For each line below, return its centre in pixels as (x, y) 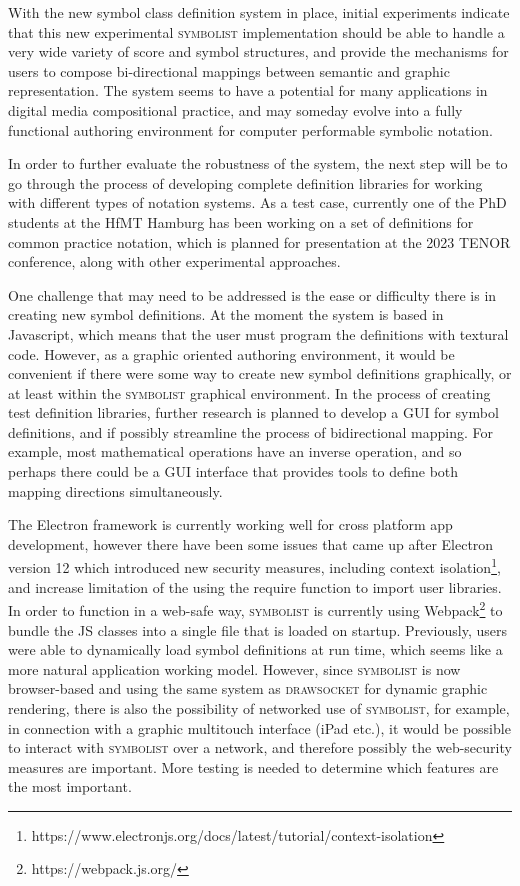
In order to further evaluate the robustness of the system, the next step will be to (258, 163)
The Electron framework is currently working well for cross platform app (230, 524)
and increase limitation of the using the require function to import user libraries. (255, 586)
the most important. (70, 786)
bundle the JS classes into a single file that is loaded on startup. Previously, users (257, 629)
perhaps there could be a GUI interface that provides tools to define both (233, 471)
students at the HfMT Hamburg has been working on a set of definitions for (241, 221)
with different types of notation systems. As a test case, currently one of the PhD (257, 202)
